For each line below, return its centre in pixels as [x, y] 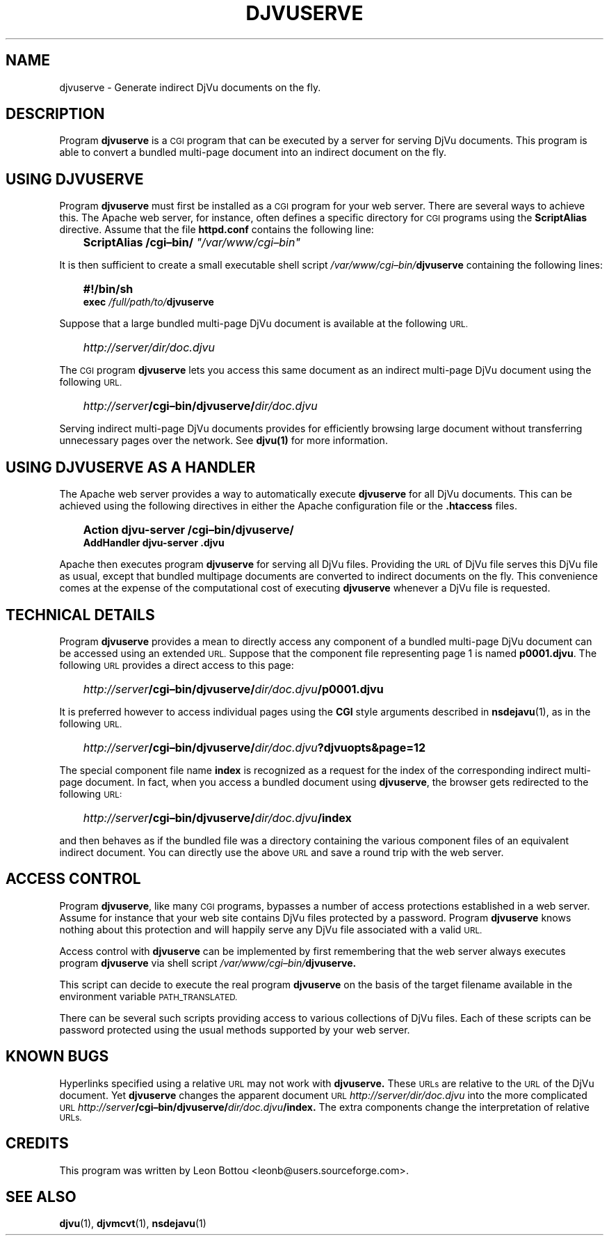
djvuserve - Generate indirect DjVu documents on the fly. [190, 87]
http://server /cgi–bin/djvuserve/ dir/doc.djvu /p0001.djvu [233, 689]
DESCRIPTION [55, 114]
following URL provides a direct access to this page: [177, 665]
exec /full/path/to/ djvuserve [148, 302]
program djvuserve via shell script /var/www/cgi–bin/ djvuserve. [208, 963]
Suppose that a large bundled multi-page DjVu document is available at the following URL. [264, 324]
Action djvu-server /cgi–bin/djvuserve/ [188, 530]
